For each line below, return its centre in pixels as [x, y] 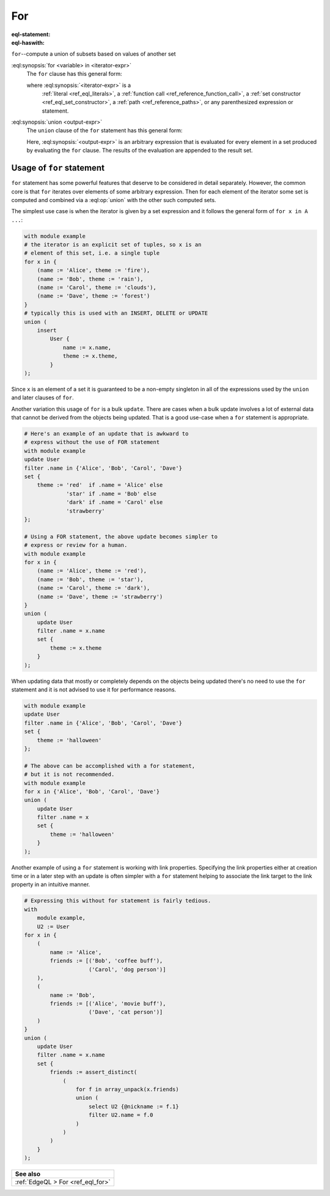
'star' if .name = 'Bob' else [112, 494]
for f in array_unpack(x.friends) [127, 1089]
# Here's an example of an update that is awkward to [106, 434]
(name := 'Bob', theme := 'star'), [90, 579]
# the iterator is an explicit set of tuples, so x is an [113, 245]
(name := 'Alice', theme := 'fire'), [94, 270]
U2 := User [53, 927]
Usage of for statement [58, 168]
